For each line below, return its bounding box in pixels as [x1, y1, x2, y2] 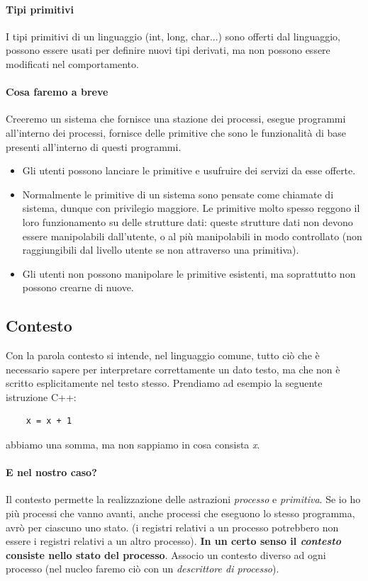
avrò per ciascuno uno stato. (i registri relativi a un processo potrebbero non [6, 519, 339, 534]
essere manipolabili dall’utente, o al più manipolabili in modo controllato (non [22, 228, 362, 243]
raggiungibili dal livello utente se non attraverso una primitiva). [22, 242, 299, 257]
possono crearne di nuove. [22, 280, 134, 295]
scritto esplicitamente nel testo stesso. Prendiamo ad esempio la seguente [6, 376, 323, 390]
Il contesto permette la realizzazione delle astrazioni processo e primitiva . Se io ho [6, 492, 361, 507]
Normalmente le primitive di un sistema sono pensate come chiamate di [22, 186, 334, 201]
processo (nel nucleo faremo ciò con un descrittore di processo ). [6, 561, 279, 576]
